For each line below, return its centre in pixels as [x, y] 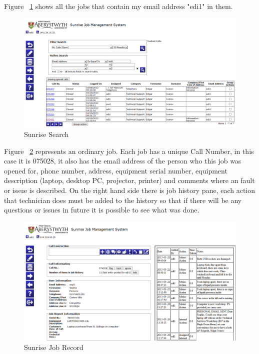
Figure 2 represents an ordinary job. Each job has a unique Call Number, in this [129, 151]
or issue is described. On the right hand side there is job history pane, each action [130, 190]
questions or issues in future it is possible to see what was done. [102, 210]
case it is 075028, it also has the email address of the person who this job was [123, 161]
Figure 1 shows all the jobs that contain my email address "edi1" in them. [118, 6]
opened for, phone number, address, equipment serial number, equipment [116, 170]
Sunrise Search [46, 134]
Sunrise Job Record [54, 347]
